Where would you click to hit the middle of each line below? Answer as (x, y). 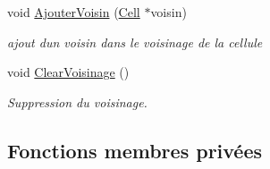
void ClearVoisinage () (68, 72)
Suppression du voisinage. (77, 101)
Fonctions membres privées (135, 150)
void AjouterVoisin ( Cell (74, 12)
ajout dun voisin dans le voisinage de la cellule (135, 42)
